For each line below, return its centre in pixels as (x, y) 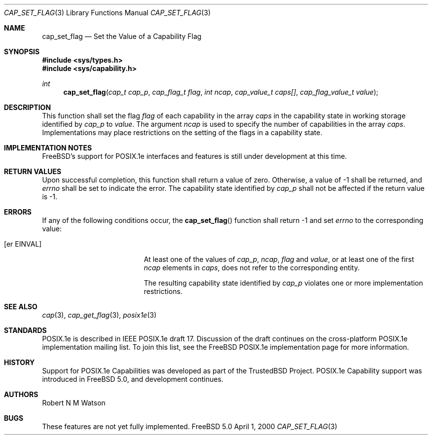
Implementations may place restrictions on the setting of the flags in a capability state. (182, 132)
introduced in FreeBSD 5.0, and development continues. (133, 379)
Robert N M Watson (74, 403)
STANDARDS (25, 330)
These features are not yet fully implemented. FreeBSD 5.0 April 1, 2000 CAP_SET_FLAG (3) (190, 426)
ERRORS (18, 212)
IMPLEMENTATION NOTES (48, 148)
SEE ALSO (21, 307)
